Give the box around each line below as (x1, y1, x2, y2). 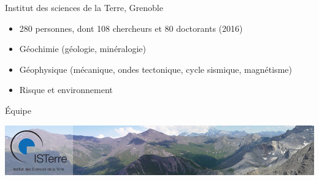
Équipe (5, 103, 31, 116)
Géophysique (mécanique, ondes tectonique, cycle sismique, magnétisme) (19, 62, 292, 75)
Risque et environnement (19, 83, 113, 96)
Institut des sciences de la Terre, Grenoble (5, 1, 163, 13)
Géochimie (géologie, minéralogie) (19, 42, 147, 55)
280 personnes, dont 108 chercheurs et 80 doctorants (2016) (19, 21, 243, 34)
